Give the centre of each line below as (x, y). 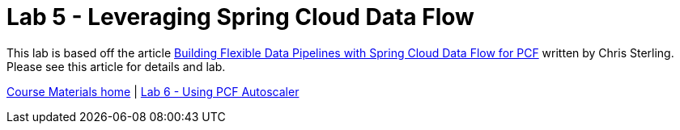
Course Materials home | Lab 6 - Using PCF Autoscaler (153, 91)
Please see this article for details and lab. (116, 66)
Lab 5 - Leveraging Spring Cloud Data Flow (240, 17)
